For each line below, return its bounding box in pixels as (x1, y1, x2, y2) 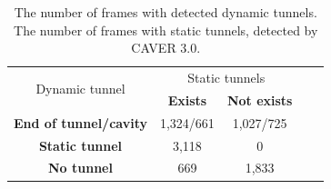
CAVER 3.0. (131, 38, 201, 57)
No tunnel (48, 158, 113, 177)
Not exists (226, 90, 293, 109)
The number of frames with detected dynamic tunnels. (14, 3, 317, 21)
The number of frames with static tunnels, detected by (14, 20, 318, 39)
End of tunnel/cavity (14, 113, 147, 132)
